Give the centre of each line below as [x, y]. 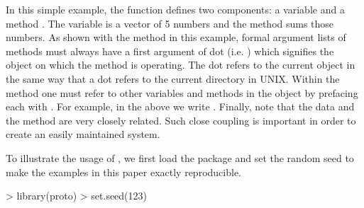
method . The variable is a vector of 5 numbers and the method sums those [170, 23]
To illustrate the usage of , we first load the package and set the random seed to [180, 157]
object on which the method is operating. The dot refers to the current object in [181, 65]
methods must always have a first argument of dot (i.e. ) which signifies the [170, 51]
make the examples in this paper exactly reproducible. [123, 172]
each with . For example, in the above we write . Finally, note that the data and [180, 106]
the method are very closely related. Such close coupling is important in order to [181, 120]
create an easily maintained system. [83, 134]
